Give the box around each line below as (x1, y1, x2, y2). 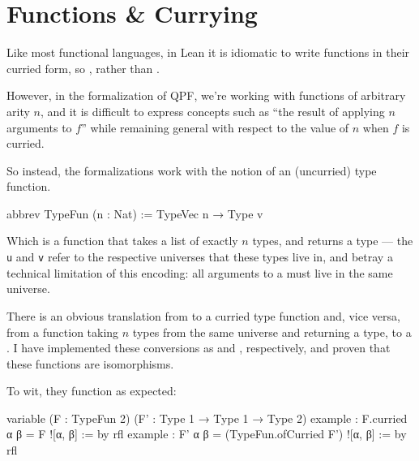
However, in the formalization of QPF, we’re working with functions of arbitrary (6, 87, 406, 104)
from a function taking (6, 323, 119, 340)
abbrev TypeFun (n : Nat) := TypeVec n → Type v (6, 205, 263, 222)
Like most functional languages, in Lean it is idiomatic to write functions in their (6, 44, 410, 61)
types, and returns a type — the (252, 232, 413, 249)
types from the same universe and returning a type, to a (132, 323, 412, 340)
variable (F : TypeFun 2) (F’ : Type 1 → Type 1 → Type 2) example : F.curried (6, 409, 408, 426)
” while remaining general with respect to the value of (81, 118, 349, 136)
